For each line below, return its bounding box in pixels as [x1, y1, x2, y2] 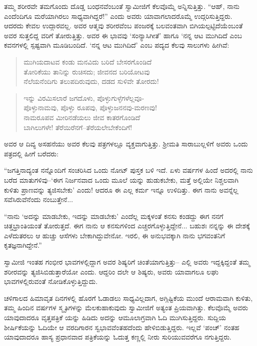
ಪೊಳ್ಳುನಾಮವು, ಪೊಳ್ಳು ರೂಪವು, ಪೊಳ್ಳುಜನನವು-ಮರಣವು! [23, 102, 157, 113]
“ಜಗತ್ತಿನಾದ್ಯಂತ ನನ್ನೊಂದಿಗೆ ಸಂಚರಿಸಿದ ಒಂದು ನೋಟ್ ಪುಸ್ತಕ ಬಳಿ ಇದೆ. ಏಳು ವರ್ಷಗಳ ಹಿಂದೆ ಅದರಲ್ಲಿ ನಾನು [4, 165, 253, 175]
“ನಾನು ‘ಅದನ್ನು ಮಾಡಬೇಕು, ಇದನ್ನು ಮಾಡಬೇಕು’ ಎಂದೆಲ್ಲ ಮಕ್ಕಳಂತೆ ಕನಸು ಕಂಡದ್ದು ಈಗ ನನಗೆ [4, 210, 224, 221]
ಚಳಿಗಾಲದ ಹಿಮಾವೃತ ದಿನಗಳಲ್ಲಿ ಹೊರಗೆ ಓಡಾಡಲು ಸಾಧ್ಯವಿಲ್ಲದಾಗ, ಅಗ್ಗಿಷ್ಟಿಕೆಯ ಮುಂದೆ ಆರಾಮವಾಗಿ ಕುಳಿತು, [4, 292, 253, 303]
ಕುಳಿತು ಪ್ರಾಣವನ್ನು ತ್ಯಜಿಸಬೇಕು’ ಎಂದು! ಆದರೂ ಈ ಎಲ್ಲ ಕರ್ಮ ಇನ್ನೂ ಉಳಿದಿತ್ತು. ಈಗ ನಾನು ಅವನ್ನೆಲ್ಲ [4, 184, 239, 195]
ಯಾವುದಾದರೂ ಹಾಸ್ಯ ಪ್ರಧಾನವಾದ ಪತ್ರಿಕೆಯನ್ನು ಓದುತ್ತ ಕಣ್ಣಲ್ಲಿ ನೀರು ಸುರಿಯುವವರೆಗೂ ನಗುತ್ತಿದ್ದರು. [4, 332, 232, 342]
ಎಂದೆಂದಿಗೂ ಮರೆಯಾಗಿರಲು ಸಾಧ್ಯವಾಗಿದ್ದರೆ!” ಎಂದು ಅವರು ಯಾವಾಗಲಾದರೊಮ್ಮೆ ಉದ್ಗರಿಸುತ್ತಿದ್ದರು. [4, 10, 233, 21]
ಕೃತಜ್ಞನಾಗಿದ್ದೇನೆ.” [4, 240, 42, 250]
